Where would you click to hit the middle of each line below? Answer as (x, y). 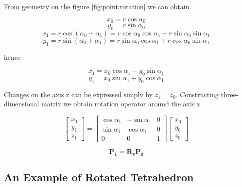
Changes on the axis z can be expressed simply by (78, 94)
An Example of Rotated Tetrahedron (99, 177)
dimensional (22, 104)
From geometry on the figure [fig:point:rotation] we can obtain (97, 6)
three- (230, 94)
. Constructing (197, 94)
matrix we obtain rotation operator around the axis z (121, 104)
